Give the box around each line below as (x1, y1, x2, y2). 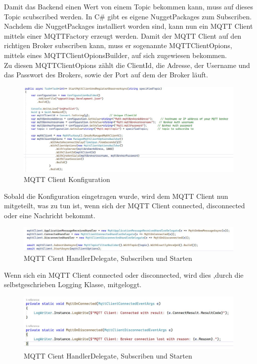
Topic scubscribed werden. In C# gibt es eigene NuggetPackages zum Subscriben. (4, 11, 252, 21)
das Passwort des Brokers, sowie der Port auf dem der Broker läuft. (4, 69, 208, 80)
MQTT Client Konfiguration (24, 174, 110, 184)
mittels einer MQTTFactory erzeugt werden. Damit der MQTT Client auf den (4, 30, 242, 41)
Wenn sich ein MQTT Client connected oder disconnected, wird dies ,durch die (4, 269, 244, 280)
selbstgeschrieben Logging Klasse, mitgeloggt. (4, 279, 142, 290)
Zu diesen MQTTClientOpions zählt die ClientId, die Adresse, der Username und (4, 60, 250, 70)
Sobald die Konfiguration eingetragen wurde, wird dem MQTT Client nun (4, 190, 228, 201)
